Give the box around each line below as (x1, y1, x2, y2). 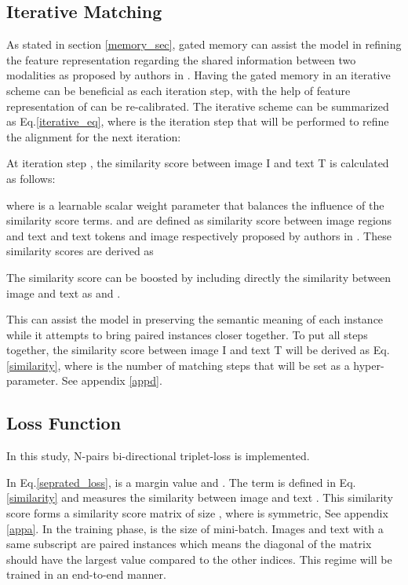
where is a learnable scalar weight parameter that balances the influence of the (6, 196, 384, 213)
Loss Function (6, 411, 122, 435)
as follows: (6, 170, 56, 186)
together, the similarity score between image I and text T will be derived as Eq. (6, 342, 390, 358)
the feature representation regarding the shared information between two (6, 51, 356, 68)
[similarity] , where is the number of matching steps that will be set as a (6, 356, 350, 373)
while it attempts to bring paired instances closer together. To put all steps (6, 326, 368, 342)
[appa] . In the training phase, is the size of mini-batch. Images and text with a (6, 520, 384, 536)
